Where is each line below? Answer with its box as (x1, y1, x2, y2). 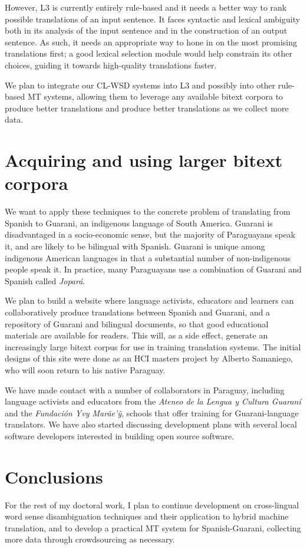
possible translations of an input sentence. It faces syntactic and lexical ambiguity (5, 12, 301, 25)
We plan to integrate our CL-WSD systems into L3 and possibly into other (5, 78, 276, 91)
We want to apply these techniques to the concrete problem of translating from (5, 205, 291, 218)
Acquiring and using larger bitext (5, 148, 283, 172)
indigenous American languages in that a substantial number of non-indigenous (5, 251, 291, 264)
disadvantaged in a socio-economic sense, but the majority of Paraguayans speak (5, 228, 296, 241)
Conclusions (5, 464, 103, 488)
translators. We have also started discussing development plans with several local (5, 418, 297, 430)
